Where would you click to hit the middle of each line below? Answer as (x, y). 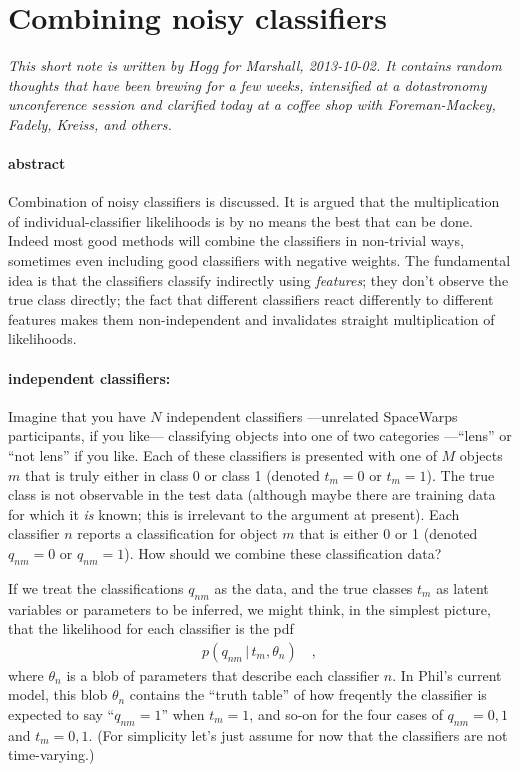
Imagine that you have (77, 415)
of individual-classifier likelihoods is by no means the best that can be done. (240, 220)
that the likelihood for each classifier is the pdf (151, 628)
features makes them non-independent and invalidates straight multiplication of (251, 318)
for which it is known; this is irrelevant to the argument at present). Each (234, 513)
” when (183, 714)
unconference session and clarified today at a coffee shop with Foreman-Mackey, (252, 104)
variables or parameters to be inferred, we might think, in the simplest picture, (249, 608)
